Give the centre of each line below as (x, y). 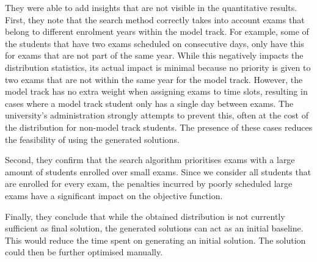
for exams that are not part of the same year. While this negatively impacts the (154, 55)
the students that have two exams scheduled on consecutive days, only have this (155, 43)
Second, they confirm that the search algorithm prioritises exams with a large (150, 160)
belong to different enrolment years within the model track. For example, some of (157, 31)
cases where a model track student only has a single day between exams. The (149, 103)
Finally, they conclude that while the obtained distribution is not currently (145, 216)
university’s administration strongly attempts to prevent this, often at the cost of (157, 115)
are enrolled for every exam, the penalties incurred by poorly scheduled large (149, 184)
